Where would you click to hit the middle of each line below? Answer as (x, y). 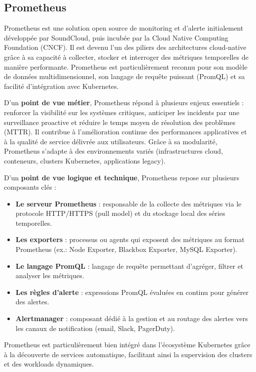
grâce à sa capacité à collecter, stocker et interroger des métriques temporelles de (126, 57)
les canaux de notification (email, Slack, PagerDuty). (95, 328)
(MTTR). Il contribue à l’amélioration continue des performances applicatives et (126, 132)
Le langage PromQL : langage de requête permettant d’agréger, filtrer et (129, 266)
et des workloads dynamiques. (49, 364)
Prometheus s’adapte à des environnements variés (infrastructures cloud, (113, 151)
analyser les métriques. (50, 275)
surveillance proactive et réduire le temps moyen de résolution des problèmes (120, 122)
